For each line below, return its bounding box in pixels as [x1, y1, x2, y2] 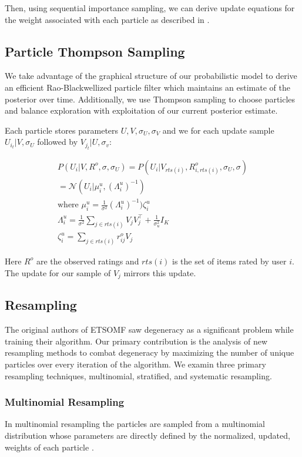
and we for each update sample [162, 124, 274, 136]
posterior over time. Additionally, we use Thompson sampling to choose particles [5, 92, 296, 105]
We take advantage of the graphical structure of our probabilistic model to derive [5, 69, 297, 82]
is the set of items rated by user [172, 254, 287, 267]
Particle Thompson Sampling [5, 42, 185, 60]
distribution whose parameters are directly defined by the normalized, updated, [5, 429, 290, 441]
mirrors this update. [123, 266, 196, 279]
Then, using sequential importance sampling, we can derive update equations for [5, 2, 295, 14]
